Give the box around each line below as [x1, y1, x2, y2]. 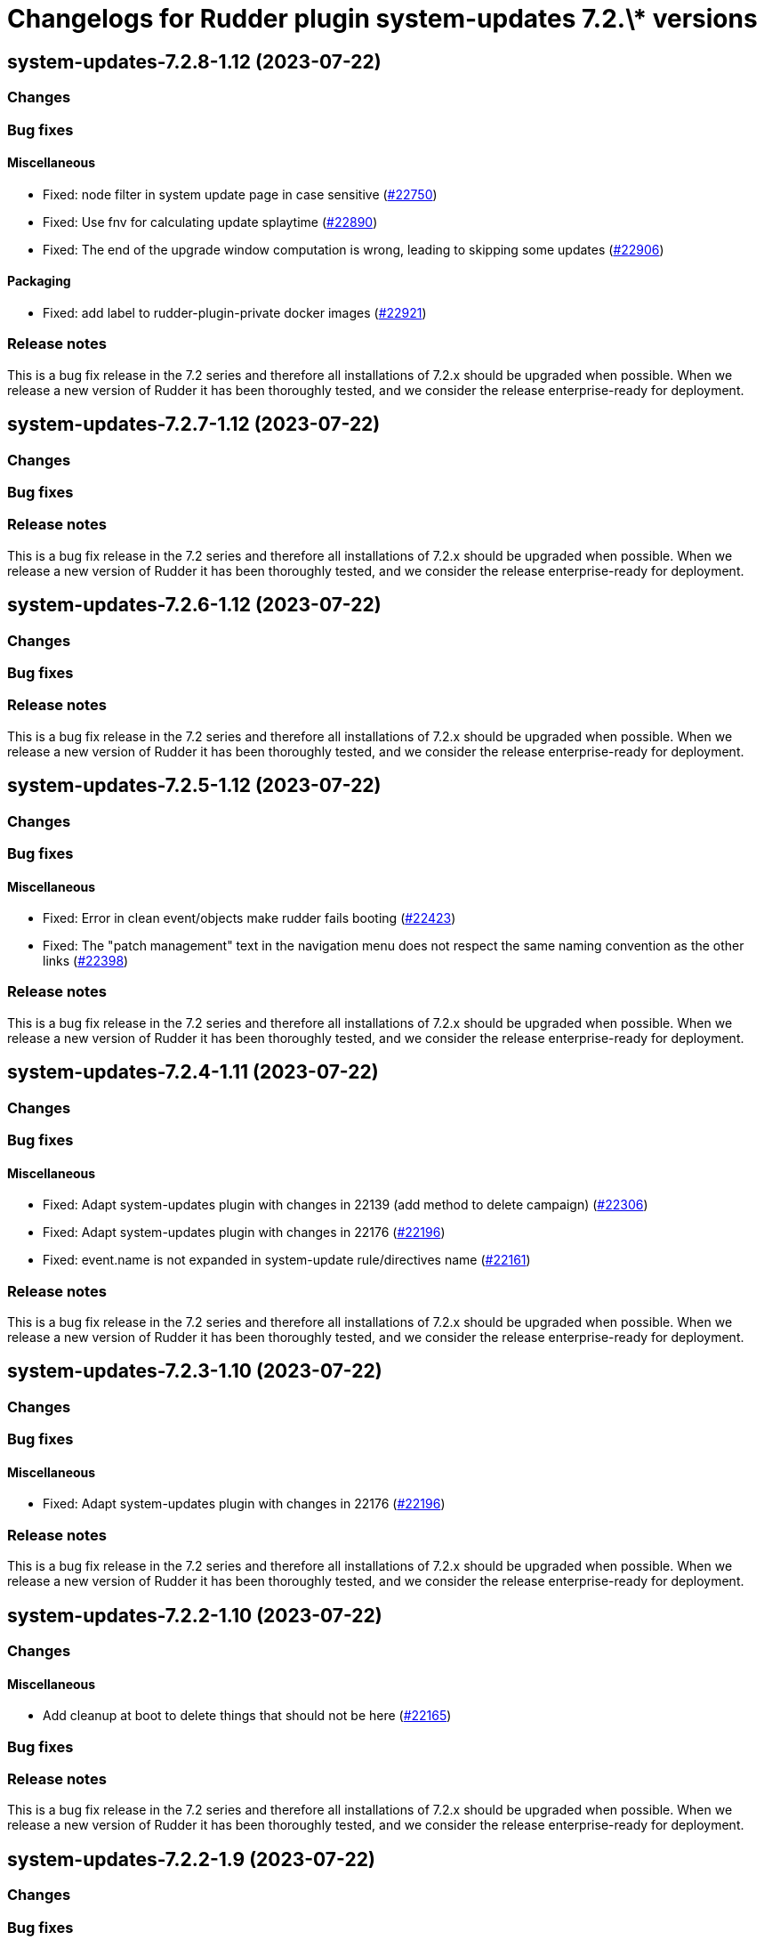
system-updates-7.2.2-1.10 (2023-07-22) [7, 1604, 382, 1627]
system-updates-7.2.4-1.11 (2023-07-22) [7, 1061, 379, 1084]
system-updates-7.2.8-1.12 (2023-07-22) [7, 50, 382, 73]
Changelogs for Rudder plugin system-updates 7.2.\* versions [7, 4, 758, 34]
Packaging [7, 273, 71, 289]
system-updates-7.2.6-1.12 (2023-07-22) [7, 594, 382, 617]
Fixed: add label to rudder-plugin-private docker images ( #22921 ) [43, 304, 427, 320]
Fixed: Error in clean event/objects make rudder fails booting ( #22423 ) [43, 910, 456, 926]
